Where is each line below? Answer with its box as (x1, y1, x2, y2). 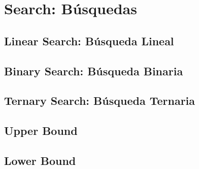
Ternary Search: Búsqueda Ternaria (4, 93, 195, 108)
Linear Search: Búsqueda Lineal (4, 33, 174, 48)
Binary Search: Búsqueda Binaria (4, 63, 183, 78)
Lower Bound (4, 152, 76, 168)
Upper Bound (4, 123, 78, 138)
